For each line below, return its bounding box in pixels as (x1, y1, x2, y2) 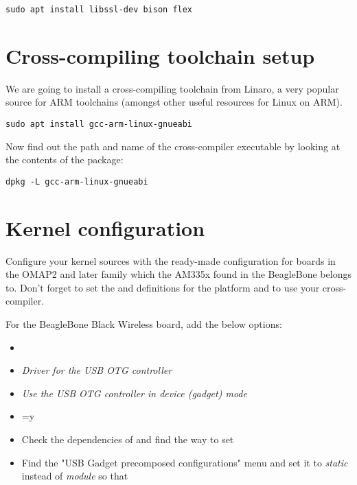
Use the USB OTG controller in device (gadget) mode (21, 386, 247, 400)
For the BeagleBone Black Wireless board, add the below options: (5, 316, 282, 331)
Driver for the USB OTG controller (21, 363, 172, 377)
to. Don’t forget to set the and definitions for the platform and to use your (5, 280, 320, 294)
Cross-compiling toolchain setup (5, 41, 315, 69)
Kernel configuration (5, 213, 205, 241)
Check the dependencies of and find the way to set (21, 431, 234, 446)
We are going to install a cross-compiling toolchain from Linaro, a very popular (5, 81, 339, 95)
